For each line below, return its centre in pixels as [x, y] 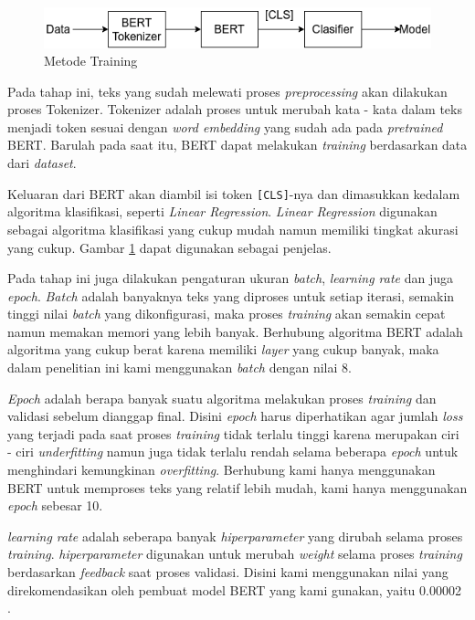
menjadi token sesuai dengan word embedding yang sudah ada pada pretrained [225, 126]
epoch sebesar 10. [55, 505]
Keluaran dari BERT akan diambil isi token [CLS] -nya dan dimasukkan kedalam [234, 193]
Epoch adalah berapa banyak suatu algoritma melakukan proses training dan [222, 398]
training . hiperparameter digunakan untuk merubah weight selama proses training [235, 554]
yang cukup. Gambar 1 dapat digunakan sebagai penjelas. [169, 247]
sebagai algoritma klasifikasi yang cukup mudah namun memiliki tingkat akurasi [233, 229]
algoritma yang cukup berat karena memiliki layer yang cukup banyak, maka [223, 349]
